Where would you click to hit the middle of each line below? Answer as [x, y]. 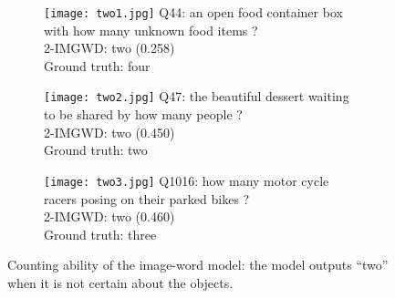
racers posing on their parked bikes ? [147, 198]
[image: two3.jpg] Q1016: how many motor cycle [187, 180]
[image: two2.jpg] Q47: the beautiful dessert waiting [197, 96]
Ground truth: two [96, 150]
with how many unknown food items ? [151, 30]
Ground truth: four [97, 65]
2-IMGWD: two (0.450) [109, 132]
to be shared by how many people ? [143, 114]
